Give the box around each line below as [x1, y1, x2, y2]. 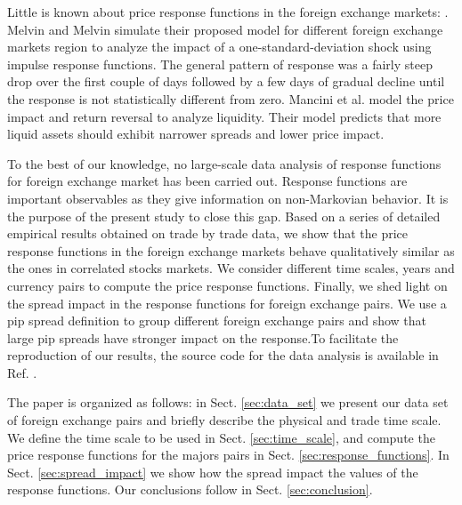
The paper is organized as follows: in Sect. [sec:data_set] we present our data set [7, 393, 449, 412]
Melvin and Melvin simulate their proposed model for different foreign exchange [7, 20, 443, 38]
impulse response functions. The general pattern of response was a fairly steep [7, 54, 433, 73]
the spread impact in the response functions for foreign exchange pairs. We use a [7, 293, 447, 312]
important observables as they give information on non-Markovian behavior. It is [7, 188, 449, 207]
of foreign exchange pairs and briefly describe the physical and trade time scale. [7, 411, 442, 429]
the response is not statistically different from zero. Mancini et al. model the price [7, 89, 454, 108]
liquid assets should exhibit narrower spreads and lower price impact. [7, 124, 385, 143]
